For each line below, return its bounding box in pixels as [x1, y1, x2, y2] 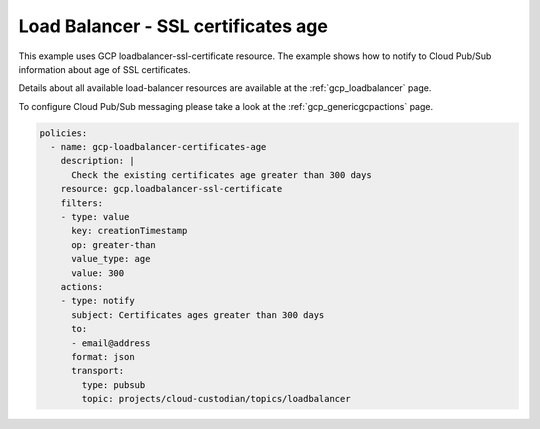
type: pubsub [81, 379, 146, 390]
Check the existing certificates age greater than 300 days [71, 169, 372, 180]
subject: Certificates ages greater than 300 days [71, 309, 325, 320]
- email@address [71, 337, 151, 349]
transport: [71, 365, 125, 377]
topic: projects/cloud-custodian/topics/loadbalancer [81, 393, 351, 405]
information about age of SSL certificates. [18, 63, 191, 75]
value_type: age [71, 253, 151, 265]
